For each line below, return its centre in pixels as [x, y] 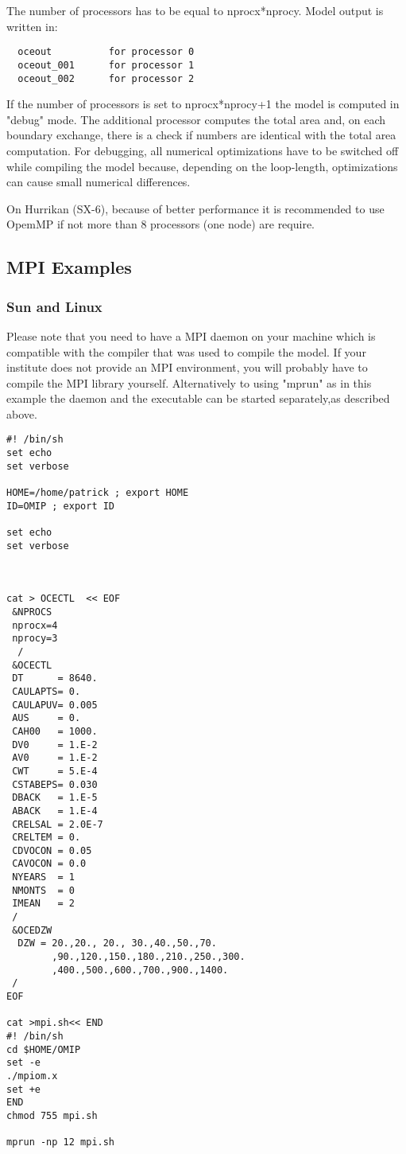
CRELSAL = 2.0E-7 [58, 824]
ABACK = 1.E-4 [55, 811]
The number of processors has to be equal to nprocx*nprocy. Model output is [195, 10]
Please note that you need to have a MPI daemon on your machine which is [191, 335]
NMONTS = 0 [43, 890]
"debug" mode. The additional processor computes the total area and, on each [196, 119]
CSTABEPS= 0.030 [55, 784]
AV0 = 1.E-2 [55, 758]
